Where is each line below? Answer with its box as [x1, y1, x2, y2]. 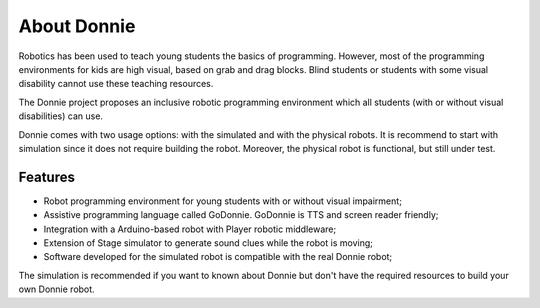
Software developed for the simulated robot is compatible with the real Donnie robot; [43, 251, 393, 263]
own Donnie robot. [18, 283, 95, 295]
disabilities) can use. [18, 110, 104, 122]
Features [18, 168, 75, 185]
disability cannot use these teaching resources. [18, 78, 214, 90]
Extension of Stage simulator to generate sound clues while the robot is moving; [43, 236, 374, 249]
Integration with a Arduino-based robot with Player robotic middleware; [43, 223, 337, 235]
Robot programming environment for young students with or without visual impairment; [43, 195, 402, 207]
